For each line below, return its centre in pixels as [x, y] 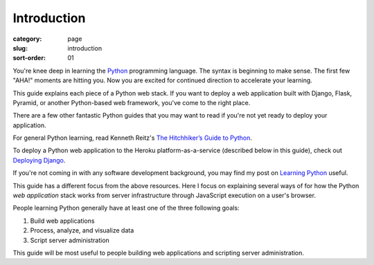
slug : [20, 48]
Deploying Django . [39, 160]
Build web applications [62, 221]
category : [27, 39]
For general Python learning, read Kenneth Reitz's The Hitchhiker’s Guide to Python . [133, 138]
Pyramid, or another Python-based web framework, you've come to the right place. [132, 102]
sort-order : [29, 58]
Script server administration [70, 240]
